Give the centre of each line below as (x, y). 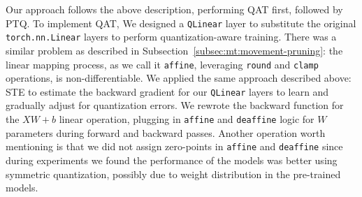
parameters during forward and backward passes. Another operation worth (166, 132)
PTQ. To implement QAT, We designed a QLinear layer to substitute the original (181, 23)
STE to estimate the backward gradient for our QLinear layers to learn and (167, 91)
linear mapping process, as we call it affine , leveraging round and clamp (162, 64)
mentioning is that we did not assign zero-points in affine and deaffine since (174, 146)
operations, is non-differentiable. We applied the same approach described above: (179, 78)
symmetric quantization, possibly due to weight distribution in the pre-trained (173, 174)
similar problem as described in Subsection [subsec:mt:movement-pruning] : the (174, 50)
